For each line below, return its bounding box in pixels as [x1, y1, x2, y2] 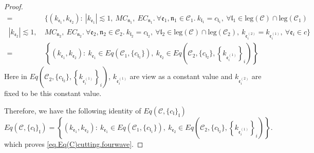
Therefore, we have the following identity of [4, 105, 141, 116]
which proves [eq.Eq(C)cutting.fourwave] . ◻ [4, 139, 143, 149]
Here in [4, 71, 27, 82]
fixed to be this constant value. [4, 88, 102, 99]
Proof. [4, 1, 23, 11]
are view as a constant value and [130, 71, 233, 82]
